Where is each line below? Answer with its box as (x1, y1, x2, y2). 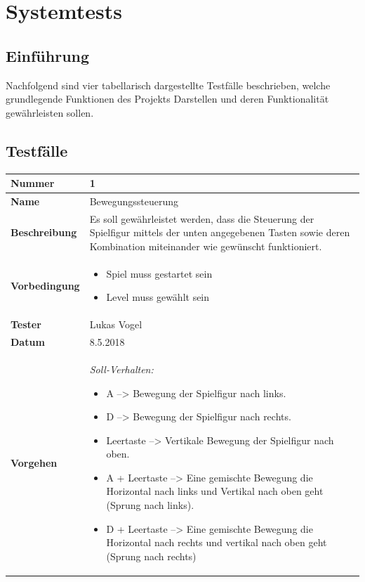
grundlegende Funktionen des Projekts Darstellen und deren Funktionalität (6, 91, 329, 106)
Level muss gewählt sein (106, 290, 210, 304)
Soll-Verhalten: (89, 361, 154, 376)
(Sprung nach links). (106, 498, 194, 512)
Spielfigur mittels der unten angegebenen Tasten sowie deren (89, 225, 350, 240)
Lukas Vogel (89, 317, 142, 332)
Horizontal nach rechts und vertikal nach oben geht (106, 535, 327, 550)
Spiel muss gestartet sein (106, 266, 213, 280)
